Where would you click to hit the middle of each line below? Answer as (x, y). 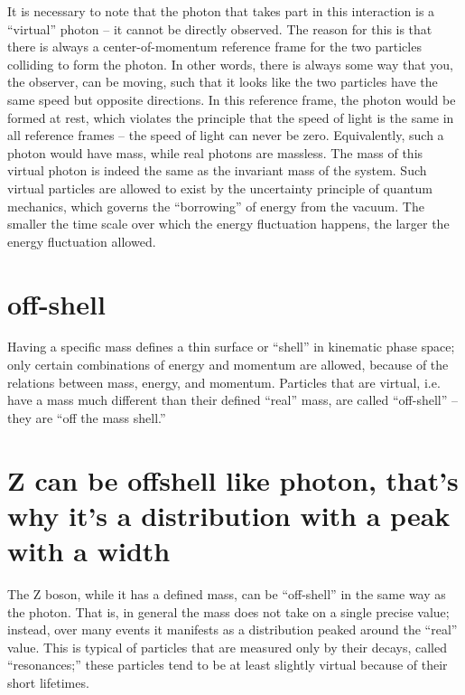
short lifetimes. (48, 682)
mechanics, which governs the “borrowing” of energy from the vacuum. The (216, 206)
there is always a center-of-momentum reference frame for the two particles (214, 47)
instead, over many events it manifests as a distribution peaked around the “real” (232, 629)
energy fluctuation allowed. (82, 241)
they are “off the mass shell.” (87, 417)
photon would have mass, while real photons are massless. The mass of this (215, 152)
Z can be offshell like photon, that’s (233, 479)
